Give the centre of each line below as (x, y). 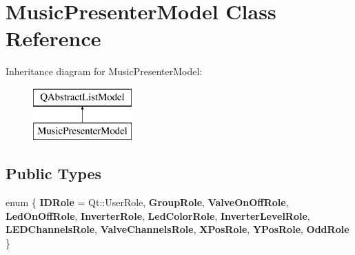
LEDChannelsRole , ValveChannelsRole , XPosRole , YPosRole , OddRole (177, 229)
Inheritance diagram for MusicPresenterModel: (104, 71)
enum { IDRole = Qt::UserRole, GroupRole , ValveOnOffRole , (147, 202)
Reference (53, 38)
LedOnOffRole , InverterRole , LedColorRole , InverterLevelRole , (158, 215)
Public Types (54, 173)
